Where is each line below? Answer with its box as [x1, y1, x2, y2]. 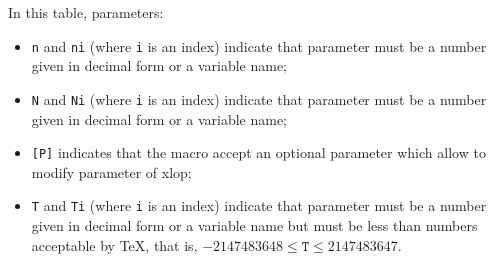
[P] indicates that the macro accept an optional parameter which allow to [31, 142, 486, 163]
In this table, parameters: [8, 2, 164, 22]
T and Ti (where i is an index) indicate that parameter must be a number [31, 195, 487, 216]
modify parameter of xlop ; [31, 161, 192, 182]
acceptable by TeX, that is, [31, 234, 198, 255]
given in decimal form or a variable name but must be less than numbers [31, 215, 478, 235]
